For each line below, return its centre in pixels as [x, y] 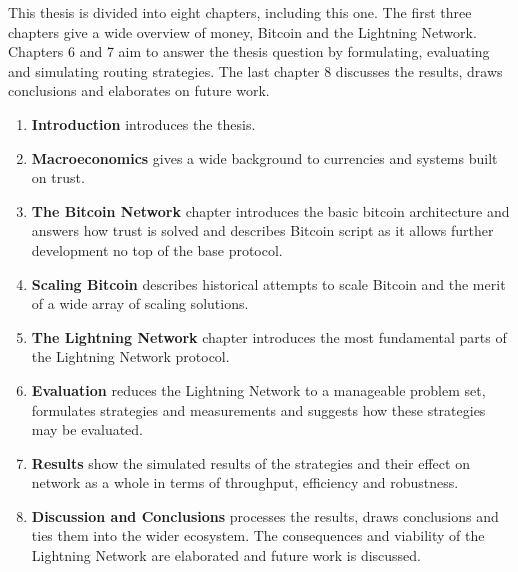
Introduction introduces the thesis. [143, 123]
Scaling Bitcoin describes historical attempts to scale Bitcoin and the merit [268, 283]
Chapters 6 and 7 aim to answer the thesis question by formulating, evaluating [249, 51]
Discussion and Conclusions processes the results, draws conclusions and [265, 515]
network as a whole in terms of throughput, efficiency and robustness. [245, 482]
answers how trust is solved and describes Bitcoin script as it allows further [262, 230]
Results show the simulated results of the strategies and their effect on [250, 462]
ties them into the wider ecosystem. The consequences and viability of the [258, 535]
